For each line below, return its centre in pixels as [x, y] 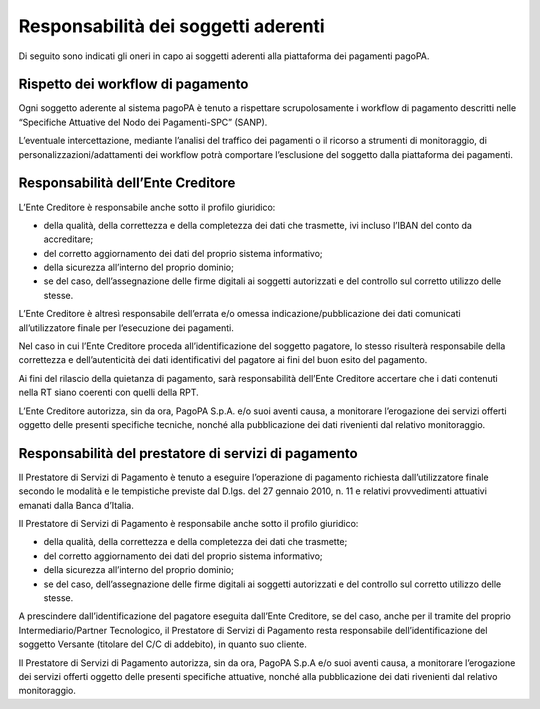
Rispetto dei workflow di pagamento [133, 84]
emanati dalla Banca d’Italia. [76, 505]
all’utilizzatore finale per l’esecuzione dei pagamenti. [126, 327]
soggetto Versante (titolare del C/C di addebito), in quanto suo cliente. [162, 644]
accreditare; [68, 239]
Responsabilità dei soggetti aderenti [171, 26]
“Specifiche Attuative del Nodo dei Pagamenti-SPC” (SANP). [143, 122]
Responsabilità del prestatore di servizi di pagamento [188, 453]
